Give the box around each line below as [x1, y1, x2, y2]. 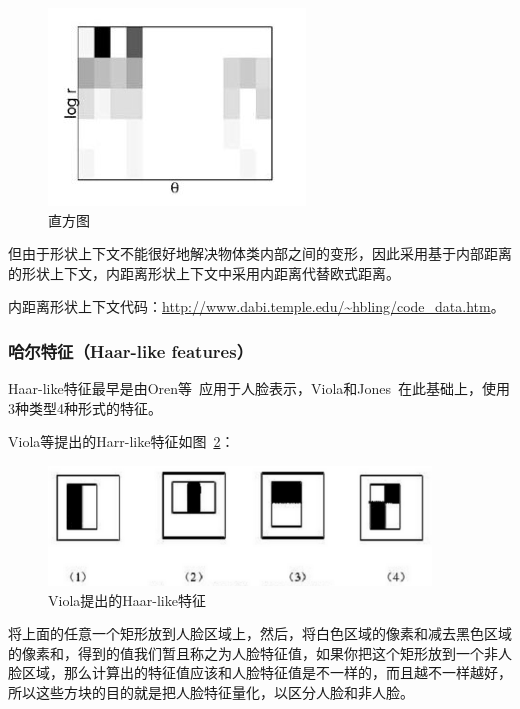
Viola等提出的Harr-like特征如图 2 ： [8, 431, 235, 452]
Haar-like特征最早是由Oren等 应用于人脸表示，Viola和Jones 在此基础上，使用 [8, 378, 511, 399]
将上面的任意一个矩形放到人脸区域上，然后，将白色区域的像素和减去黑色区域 [8, 623, 512, 644]
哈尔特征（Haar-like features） [8, 338, 253, 363]
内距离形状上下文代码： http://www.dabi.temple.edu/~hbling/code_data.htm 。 [8, 296, 505, 317]
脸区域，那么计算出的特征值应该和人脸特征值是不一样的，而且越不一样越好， [8, 662, 512, 683]
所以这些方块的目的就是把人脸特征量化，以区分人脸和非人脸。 [8, 682, 414, 703]
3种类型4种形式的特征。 [8, 397, 162, 418]
